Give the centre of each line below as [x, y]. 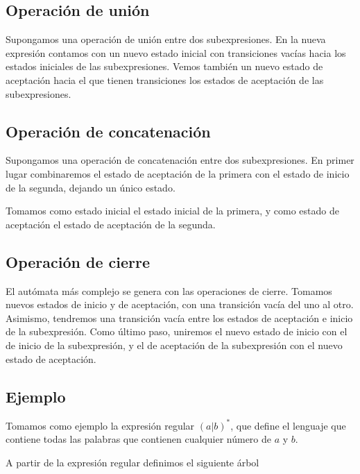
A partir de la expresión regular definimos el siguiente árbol [132, 462]
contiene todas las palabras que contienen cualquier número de [139, 439]
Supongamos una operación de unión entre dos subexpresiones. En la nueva [166, 39]
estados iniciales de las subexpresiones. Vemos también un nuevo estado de [164, 66]
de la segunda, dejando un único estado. [91, 187]
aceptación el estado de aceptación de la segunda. [111, 224]
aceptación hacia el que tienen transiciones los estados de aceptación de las [165, 79]
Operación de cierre [78, 261]
